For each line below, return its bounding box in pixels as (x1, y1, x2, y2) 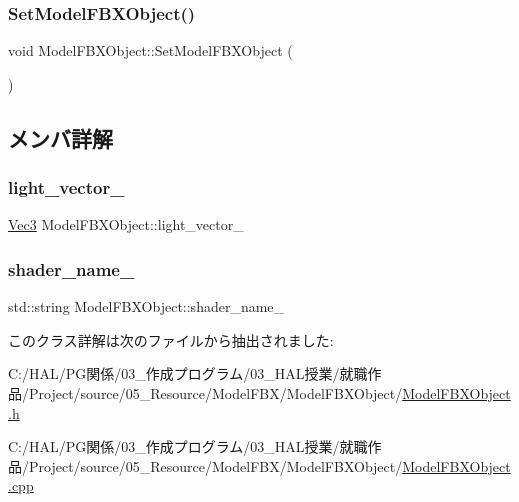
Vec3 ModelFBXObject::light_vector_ (8, 214, 244, 235)
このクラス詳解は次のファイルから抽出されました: (8, 329, 334, 350)
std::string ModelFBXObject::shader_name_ (8, 296, 285, 317)
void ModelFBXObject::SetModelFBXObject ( (8, 40, 293, 61)
